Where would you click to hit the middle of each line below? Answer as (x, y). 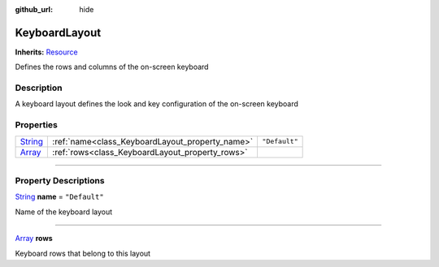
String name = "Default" (60, 197)
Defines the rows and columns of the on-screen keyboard (112, 67)
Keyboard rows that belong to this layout (83, 253)
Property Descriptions (60, 180)
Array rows (34, 239)
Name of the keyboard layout (64, 212)
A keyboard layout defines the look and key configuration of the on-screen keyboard (156, 104)
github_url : (34, 9)
